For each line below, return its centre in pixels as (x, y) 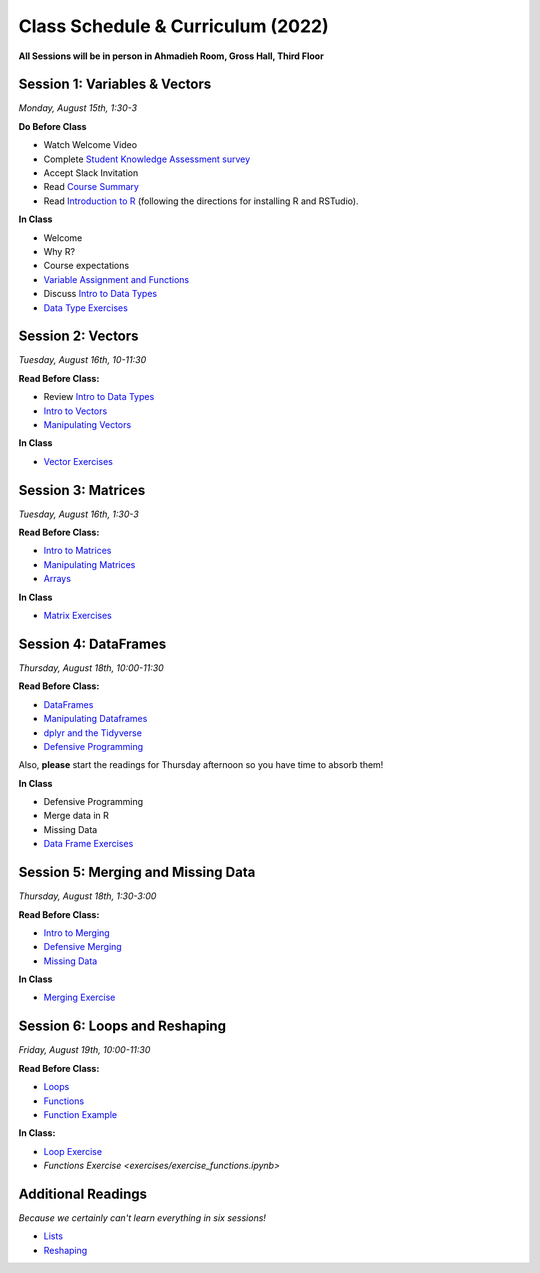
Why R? (59, 251)
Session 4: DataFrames (92, 643)
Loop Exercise (73, 1151)
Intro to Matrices (77, 551)
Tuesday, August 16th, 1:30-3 (78, 514)
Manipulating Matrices (89, 564)
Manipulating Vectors (87, 424)
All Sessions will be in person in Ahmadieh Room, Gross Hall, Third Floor (171, 56)
